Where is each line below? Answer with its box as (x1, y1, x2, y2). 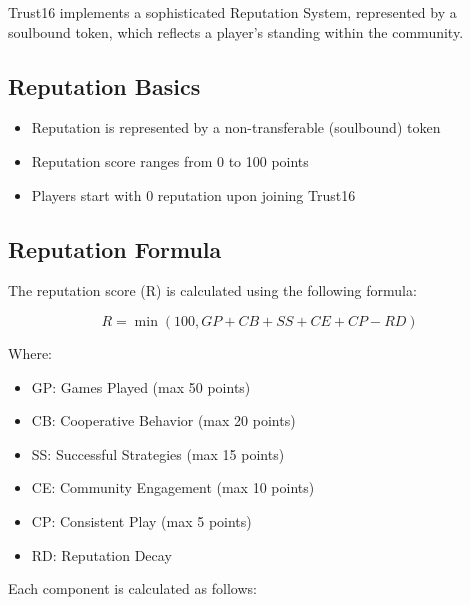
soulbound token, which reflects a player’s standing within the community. (8, 21, 464, 42)
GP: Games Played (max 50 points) (31, 376, 251, 397)
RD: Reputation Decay (31, 544, 172, 565)
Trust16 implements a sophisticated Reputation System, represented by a (8, 2, 457, 22)
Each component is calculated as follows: (8, 578, 257, 599)
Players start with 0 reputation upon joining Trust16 (31, 184, 356, 205)
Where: (8, 342, 52, 363)
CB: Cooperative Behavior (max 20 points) (31, 410, 296, 431)
